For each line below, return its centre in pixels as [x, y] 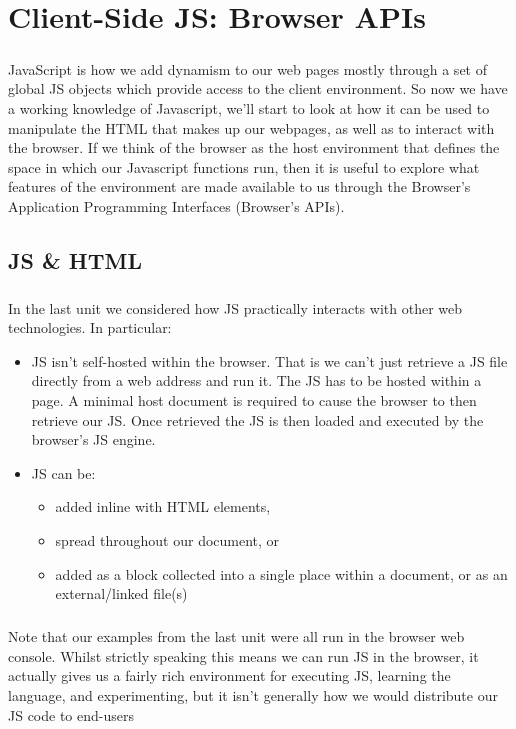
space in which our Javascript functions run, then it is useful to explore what [244, 166]
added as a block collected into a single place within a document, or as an [281, 573]
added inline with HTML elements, [163, 506]
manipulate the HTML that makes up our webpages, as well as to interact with [251, 127]
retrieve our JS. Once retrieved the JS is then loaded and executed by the [257, 419]
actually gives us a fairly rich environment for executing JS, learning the [229, 675]
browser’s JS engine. [93, 439]
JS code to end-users [71, 714]
